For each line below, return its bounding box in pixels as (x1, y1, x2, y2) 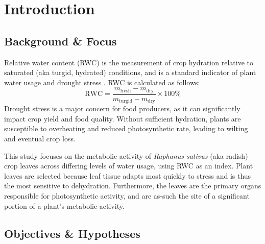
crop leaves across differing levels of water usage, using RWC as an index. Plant (4, 160, 253, 171)
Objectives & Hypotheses (4, 225, 140, 241)
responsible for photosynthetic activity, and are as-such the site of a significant (4, 190, 250, 201)
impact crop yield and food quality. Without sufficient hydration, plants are (4, 113, 241, 124)
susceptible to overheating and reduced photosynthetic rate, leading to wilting (4, 123, 248, 134)
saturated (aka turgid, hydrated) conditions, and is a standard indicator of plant (4, 67, 256, 78)
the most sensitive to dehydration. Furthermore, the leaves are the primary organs (4, 180, 261, 191)
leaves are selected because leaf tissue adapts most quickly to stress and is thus (4, 170, 251, 181)
